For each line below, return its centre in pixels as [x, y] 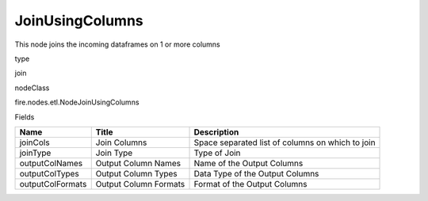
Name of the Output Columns [248, 163]
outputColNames [51, 163]
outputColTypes [49, 173]
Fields [25, 117]
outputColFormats [53, 184]
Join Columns [121, 142]
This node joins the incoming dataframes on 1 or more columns [118, 44]
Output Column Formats [140, 184]
